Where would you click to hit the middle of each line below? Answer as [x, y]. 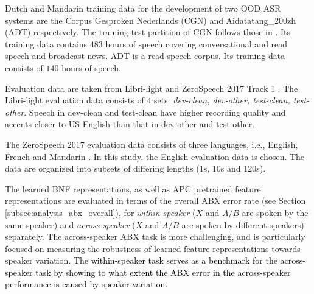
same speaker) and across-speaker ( [70, 224]
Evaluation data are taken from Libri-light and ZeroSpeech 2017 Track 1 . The [152, 88]
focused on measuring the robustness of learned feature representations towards [153, 248]
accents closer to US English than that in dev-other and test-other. [130, 124]
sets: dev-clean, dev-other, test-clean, [222, 100]
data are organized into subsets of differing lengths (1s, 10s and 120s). [135, 168]
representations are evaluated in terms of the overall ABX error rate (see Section [155, 201]
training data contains [46, 44]
